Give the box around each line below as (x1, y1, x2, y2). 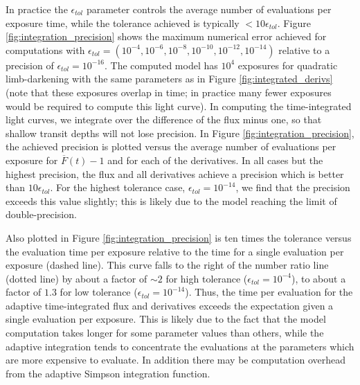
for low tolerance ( (60, 285, 138, 299)
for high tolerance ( (165, 271, 248, 285)
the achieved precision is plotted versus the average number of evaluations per (6, 139, 336, 154)
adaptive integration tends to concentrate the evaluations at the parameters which (6, 339, 354, 353)
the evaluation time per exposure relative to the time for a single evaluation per (6, 244, 344, 258)
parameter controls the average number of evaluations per (86, 2, 332, 16)
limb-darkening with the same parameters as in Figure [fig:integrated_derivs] (6, 71, 333, 86)
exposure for (6, 152, 58, 167)
